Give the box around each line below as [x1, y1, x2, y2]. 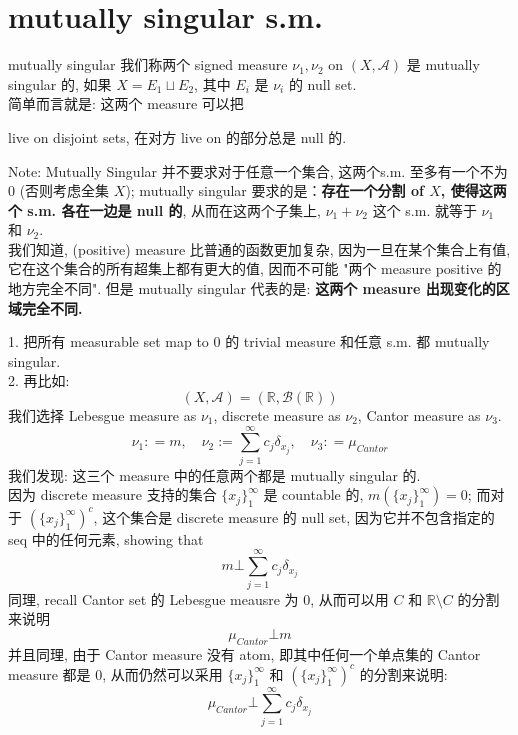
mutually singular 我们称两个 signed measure [8, 54, 288, 75]
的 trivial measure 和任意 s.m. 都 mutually [225, 331, 490, 352]
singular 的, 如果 [8, 73, 112, 94]
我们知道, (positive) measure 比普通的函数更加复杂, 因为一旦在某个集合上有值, [8, 238, 511, 259]
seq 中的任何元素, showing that [8, 528, 204, 549]
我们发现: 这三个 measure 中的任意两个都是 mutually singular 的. [8, 464, 421, 485]
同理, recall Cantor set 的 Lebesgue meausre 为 [8, 588, 299, 609]
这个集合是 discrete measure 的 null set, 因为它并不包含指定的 [102, 506, 495, 527]
